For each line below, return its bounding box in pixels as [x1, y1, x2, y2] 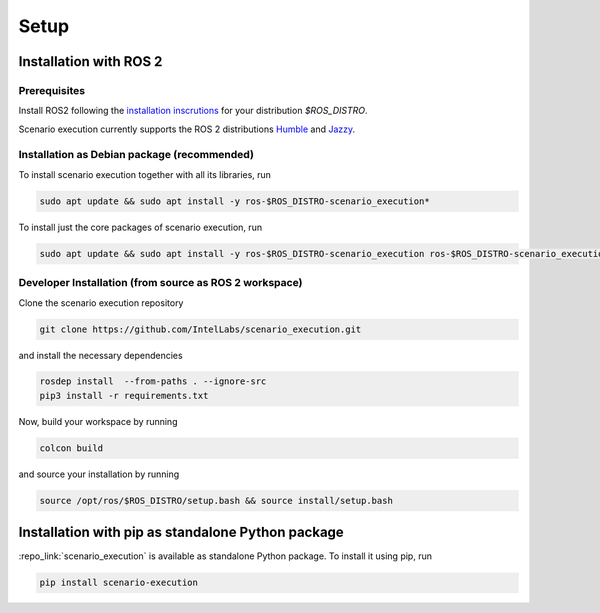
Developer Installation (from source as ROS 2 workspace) [18, 276, 303, 290]
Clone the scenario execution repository [18, 296, 184, 309]
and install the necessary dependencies [18, 349, 184, 361]
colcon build [39, 442, 104, 454]
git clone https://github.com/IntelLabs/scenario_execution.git [39, 323, 362, 335]
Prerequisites [18, 83, 85, 97]
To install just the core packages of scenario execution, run [18, 221, 263, 233]
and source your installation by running [18, 468, 180, 480]
